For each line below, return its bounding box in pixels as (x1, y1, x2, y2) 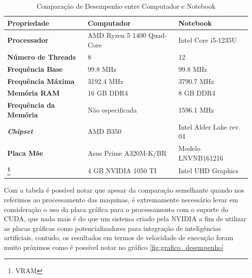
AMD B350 (87, 126, 122, 136)
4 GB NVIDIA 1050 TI (87, 165, 157, 176)
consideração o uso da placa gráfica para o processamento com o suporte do (4, 204, 228, 214)
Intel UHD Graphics (178, 165, 239, 176)
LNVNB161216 (178, 152, 223, 163)
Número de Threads (7, 51, 76, 62)
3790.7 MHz (178, 76, 214, 86)
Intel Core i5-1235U (178, 35, 237, 45)
